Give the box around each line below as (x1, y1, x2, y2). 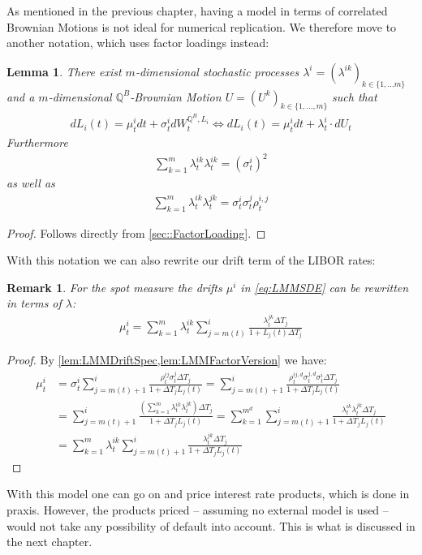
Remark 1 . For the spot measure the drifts (6, 278, 222, 295)
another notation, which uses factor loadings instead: (6, 34, 269, 51)
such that (332, 88, 377, 105)
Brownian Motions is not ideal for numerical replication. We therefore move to (6, 18, 397, 35)
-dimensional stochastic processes (135, 62, 299, 80)
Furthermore (6, 134, 68, 151)
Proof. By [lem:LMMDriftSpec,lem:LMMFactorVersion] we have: (6, 351, 327, 368)
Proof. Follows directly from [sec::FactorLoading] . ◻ (6, 224, 266, 241)
